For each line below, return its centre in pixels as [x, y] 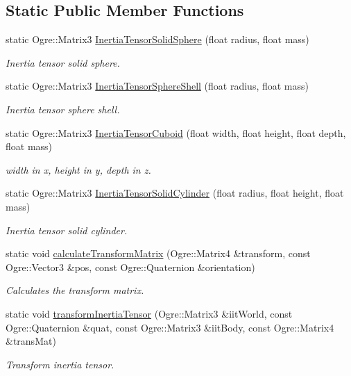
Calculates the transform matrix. [75, 290]
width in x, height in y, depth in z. [78, 169]
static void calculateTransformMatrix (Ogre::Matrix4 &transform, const [158, 253]
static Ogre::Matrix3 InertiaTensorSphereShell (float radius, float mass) [157, 86]
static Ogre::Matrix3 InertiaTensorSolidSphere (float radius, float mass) [157, 39]
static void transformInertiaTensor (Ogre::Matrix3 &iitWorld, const [149, 313]
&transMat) [31, 341]
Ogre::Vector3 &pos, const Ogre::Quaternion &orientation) [130, 267]
